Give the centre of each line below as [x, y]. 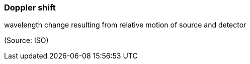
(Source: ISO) [26, 40]
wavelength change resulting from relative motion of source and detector [125, 25]
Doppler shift [30, 7]
